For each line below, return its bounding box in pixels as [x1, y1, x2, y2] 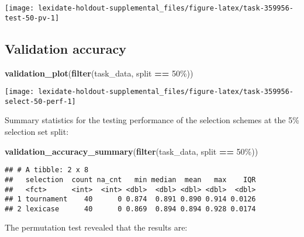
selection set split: [5, 126, 69, 138]
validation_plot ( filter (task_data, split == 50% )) [5, 67, 194, 79]
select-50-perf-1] [5, 97, 76, 106]
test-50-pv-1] [5, 13, 60, 22]
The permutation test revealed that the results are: [5, 221, 188, 233]
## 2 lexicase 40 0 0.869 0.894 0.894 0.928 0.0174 [5, 204, 256, 213]
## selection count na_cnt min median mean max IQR [5, 175, 256, 184]
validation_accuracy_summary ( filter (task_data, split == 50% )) [5, 145, 258, 157]
